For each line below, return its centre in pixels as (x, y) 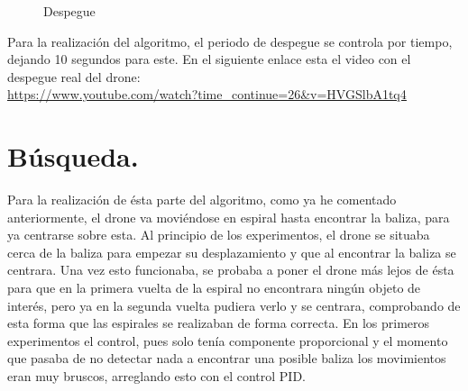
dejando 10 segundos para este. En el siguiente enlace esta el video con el (209, 59)
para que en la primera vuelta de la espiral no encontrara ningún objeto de (214, 288)
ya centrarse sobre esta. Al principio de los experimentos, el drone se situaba (219, 235)
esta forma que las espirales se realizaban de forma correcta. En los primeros (219, 323)
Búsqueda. (73, 156)
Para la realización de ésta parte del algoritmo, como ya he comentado (202, 200)
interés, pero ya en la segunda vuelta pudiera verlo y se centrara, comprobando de (234, 305)
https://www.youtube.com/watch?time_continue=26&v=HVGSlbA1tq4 (207, 94)
